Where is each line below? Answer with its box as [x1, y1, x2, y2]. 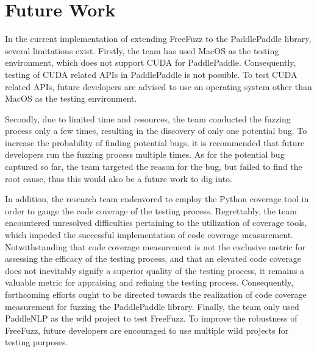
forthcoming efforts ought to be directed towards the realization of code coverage [5, 288, 307, 300]
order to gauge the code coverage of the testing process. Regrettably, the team [5, 204, 297, 217]
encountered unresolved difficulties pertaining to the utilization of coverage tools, [5, 216, 307, 229]
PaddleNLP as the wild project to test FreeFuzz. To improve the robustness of [5, 312, 297, 325]
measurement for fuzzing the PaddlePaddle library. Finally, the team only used [5, 300, 299, 312]
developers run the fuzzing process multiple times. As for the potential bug [5, 148, 285, 161]
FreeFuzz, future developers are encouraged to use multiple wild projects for [5, 323, 289, 336]
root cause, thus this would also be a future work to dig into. [5, 172, 232, 185]
